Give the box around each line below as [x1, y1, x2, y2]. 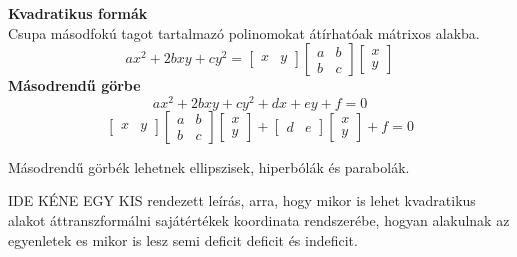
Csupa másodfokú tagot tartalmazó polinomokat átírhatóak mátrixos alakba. [8, 22, 480, 43]
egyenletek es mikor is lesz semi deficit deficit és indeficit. [8, 229, 358, 250]
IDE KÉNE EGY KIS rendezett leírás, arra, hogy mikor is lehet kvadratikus [8, 190, 476, 211]
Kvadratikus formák [8, 3, 148, 23]
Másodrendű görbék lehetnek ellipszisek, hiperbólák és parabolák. [8, 156, 410, 177]
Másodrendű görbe [8, 75, 141, 96]
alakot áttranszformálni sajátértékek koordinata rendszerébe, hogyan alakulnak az [8, 210, 510, 231]
